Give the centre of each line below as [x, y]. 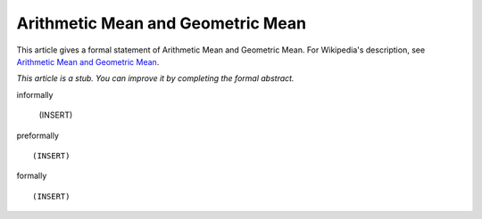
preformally [38, 135]
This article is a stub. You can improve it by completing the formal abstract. [155, 78]
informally [35, 94]
